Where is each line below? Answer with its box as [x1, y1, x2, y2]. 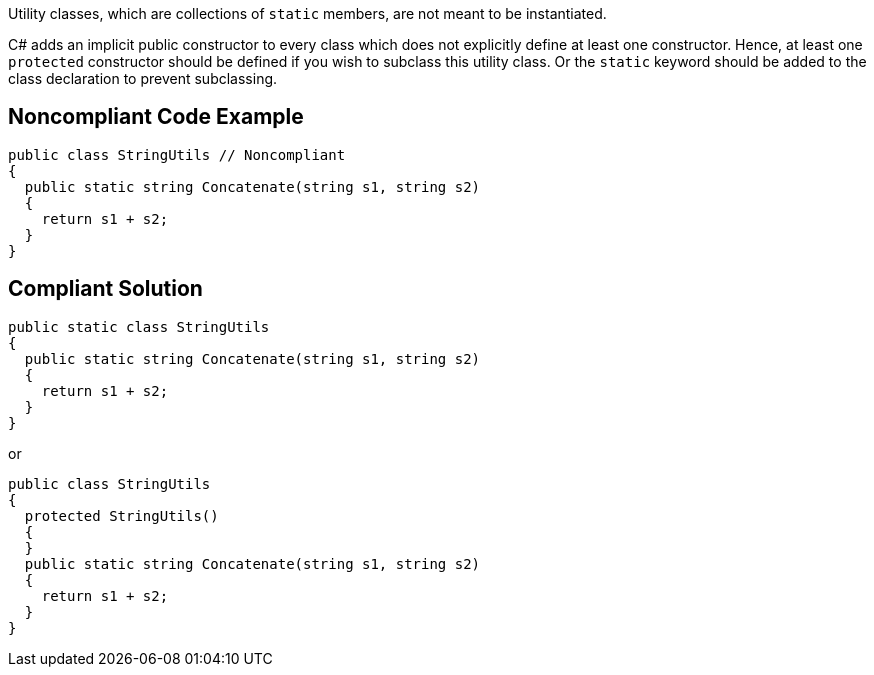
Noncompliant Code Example [8, 104, 304, 130]
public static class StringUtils [8, 318, 270, 335]
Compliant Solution [8, 276, 203, 302]
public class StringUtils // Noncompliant [8, 146, 346, 163]
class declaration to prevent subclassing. [8, 70, 278, 87]
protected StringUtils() [24, 507, 219, 524]
